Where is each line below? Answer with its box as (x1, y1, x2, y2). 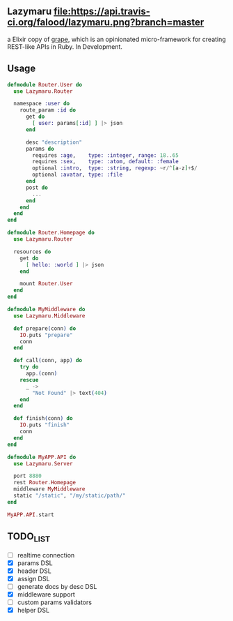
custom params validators (17, 598, 93, 606)
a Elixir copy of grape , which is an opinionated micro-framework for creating (7, 35, 226, 43)
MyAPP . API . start (7, 511, 54, 518)
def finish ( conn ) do (13, 415, 73, 422)
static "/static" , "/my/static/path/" (13, 492, 127, 499)
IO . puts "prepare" (19, 331, 73, 338)
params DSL (17, 558, 54, 567)
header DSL (17, 567, 52, 575)
